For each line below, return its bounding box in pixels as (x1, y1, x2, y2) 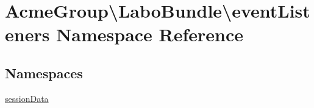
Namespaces (5, 63, 83, 82)
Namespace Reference (56, 22, 244, 47)
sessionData (5, 92, 49, 104)
